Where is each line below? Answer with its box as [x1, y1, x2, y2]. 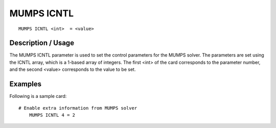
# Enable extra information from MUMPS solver [18, 105, 137, 111]
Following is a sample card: [9, 93, 67, 99]
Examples [9, 80, 42, 89]
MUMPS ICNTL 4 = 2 [29, 112, 76, 118]
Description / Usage [9, 39, 74, 47]
